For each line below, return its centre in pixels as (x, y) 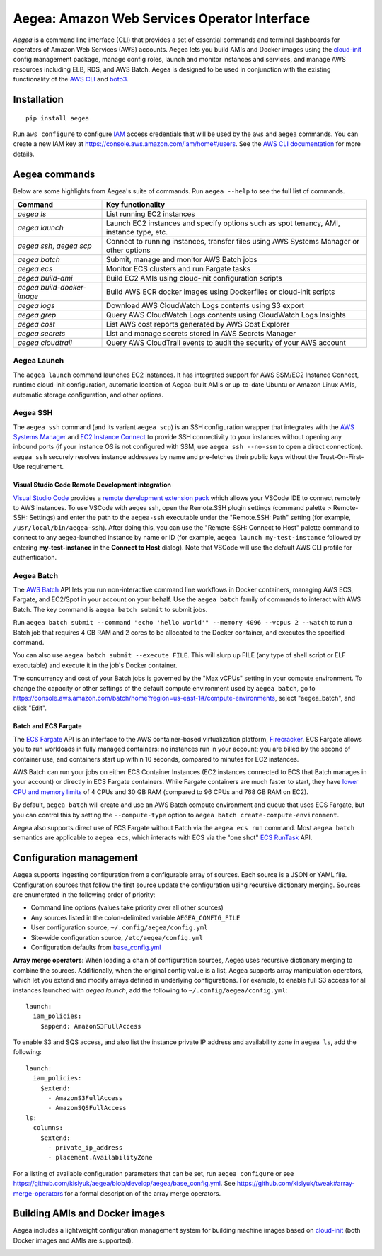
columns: (48, 1128)
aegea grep (37, 315)
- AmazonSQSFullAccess (87, 1108)
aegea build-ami (45, 278)
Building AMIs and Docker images (89, 1214)
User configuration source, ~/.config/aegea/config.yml (119, 927)
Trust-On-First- (342, 456)
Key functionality (135, 204)
